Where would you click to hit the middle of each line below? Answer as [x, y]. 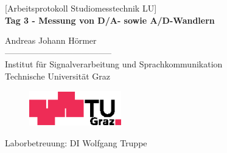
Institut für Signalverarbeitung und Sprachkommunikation [114, 64]
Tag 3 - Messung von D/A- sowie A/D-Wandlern [110, 20]
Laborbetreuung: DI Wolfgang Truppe [76, 142]
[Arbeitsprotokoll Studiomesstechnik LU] [81, 8]
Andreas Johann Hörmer [51, 40]
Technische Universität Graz [58, 76]
